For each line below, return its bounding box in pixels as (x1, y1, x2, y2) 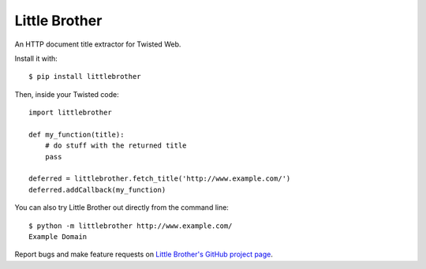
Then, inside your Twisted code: (14, 89, 119, 99)
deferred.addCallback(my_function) (28, 185, 166, 194)
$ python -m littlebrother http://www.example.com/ (28, 221, 233, 230)
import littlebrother (28, 108, 112, 118)
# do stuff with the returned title (44, 141, 187, 150)
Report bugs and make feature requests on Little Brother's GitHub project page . (14, 249, 274, 260)
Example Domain (28, 233, 88, 241)
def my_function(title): (28, 130, 125, 139)
